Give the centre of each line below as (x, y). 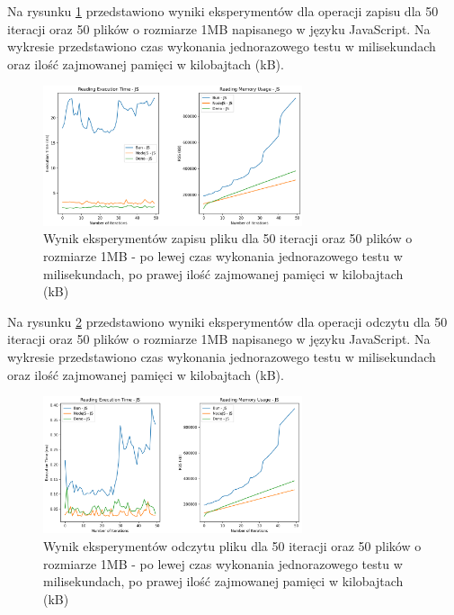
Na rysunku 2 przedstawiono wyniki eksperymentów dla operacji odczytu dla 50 (227, 321)
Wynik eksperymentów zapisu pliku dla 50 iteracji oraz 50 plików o (228, 238)
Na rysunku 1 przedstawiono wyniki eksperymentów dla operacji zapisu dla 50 (223, 11)
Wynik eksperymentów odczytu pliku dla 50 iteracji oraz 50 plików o (232, 546)
